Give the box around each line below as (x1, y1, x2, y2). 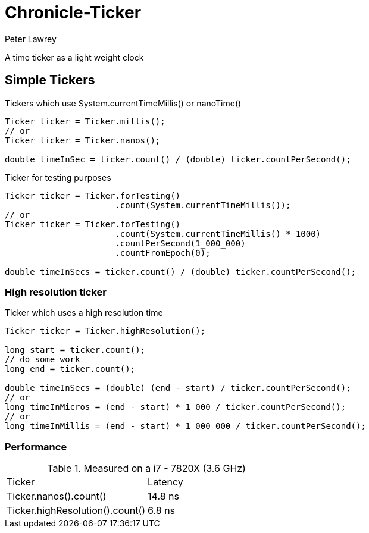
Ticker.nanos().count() (7, 490, 107, 503)
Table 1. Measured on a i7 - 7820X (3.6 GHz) (47, 462, 246, 475)
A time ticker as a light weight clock (5, 52, 144, 62)
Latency (148, 476, 183, 488)
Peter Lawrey (5, 33, 57, 44)
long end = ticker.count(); (5, 364, 136, 374)
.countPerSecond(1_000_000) (115, 238, 246, 248)
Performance (5, 440, 67, 453)
